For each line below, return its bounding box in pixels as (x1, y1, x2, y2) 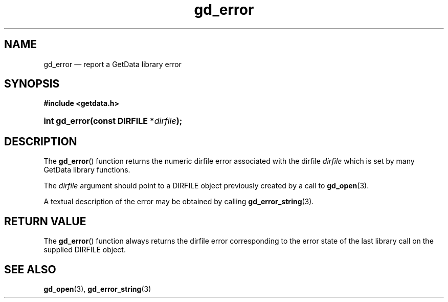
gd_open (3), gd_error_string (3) (43, 284, 151, 293)
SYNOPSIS (4, 77, 60, 91)
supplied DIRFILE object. (43, 245, 126, 254)
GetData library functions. (43, 165, 130, 175)
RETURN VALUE (4, 214, 86, 228)
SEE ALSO (4, 263, 56, 276)
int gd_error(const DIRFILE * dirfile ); (43, 116, 183, 126)
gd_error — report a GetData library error (43, 59, 182, 69)
